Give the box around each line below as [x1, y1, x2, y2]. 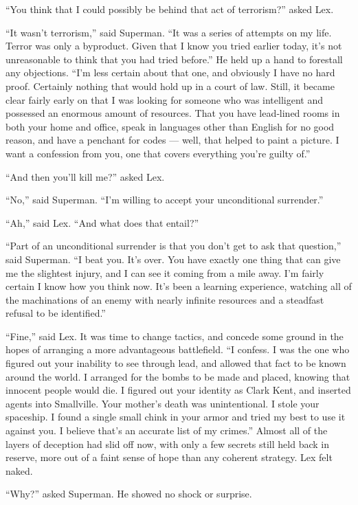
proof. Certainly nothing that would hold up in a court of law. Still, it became [5, 78, 335, 93]
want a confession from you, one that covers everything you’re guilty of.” [5, 146, 311, 160]
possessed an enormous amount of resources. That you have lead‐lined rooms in [5, 106, 340, 120]
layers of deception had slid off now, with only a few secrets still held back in [5, 436, 329, 451]
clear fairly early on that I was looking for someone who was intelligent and [5, 92, 323, 106]
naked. [5, 463, 33, 478]
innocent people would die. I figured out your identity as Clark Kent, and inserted [5, 383, 351, 397]
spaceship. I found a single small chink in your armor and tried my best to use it [5, 409, 346, 424]
